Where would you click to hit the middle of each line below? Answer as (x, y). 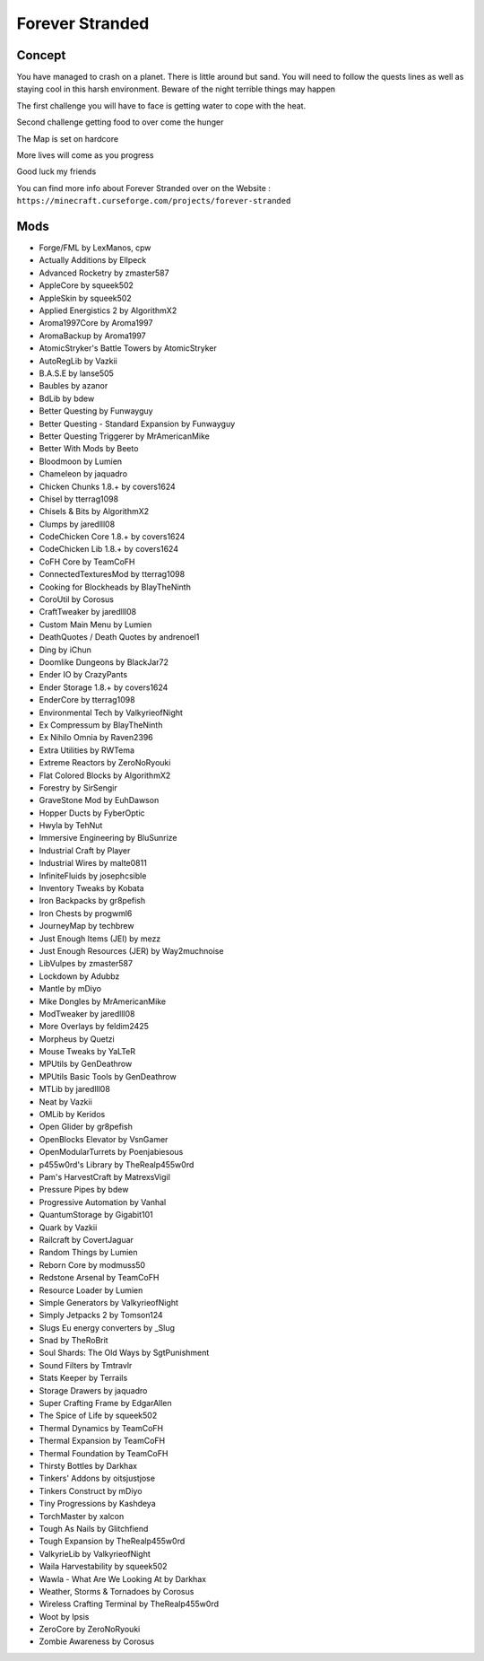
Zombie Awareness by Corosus (97, 1641)
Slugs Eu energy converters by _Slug (107, 1327)
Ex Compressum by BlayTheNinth (101, 725)
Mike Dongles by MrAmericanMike (102, 1001)
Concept (41, 55)
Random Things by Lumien (88, 1253)
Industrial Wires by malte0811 (93, 863)
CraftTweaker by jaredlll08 (88, 612)
